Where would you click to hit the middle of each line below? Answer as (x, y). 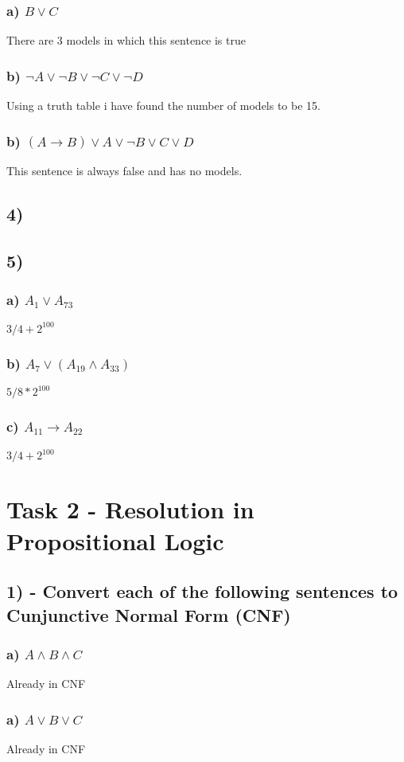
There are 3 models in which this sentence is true (126, 40)
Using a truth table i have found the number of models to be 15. (163, 106)
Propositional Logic (115, 540)
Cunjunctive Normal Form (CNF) (149, 614)
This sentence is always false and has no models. (124, 170)
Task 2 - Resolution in (130, 509)
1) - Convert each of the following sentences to (202, 591)
